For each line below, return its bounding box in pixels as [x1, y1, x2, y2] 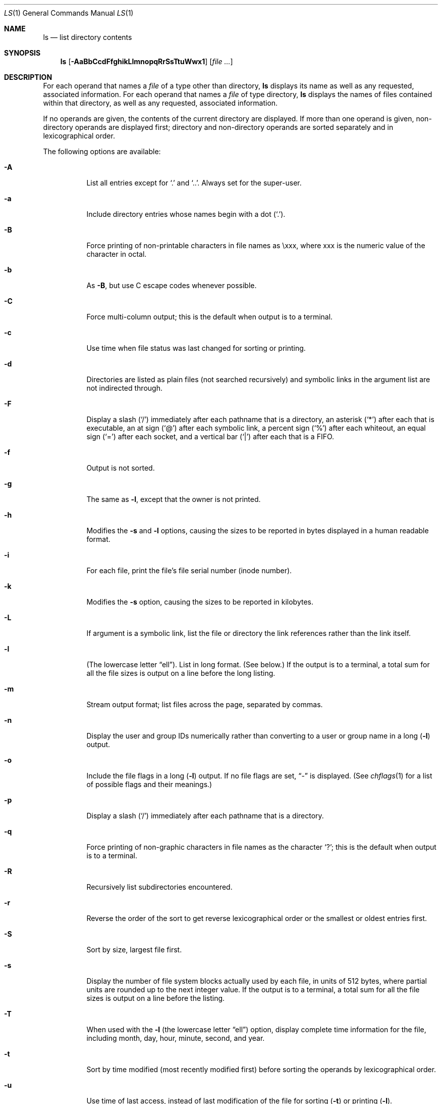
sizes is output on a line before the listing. [86, 994, 225, 1002]
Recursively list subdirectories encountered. [86, 883, 233, 891]
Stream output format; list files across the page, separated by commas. [86, 700, 323, 709]
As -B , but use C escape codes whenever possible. [86, 281, 257, 290]
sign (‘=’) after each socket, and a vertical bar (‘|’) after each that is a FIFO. [86, 432, 335, 441]
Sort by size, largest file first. [86, 945, 182, 954]
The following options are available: [43, 147, 161, 156]
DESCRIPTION [4, 73, 52, 81]
